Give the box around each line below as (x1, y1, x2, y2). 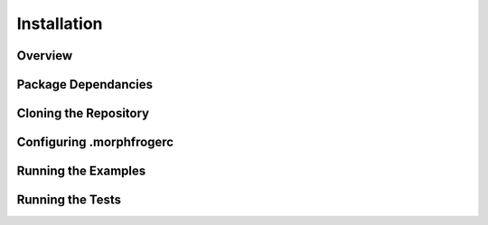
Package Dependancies (16, 77, 154, 92)
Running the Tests (16, 192, 122, 208)
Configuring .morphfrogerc (16, 135, 174, 150)
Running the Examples (16, 164, 146, 179)
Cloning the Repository (16, 106, 149, 121)
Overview (16, 48, 73, 63)
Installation (16, 14, 103, 33)
